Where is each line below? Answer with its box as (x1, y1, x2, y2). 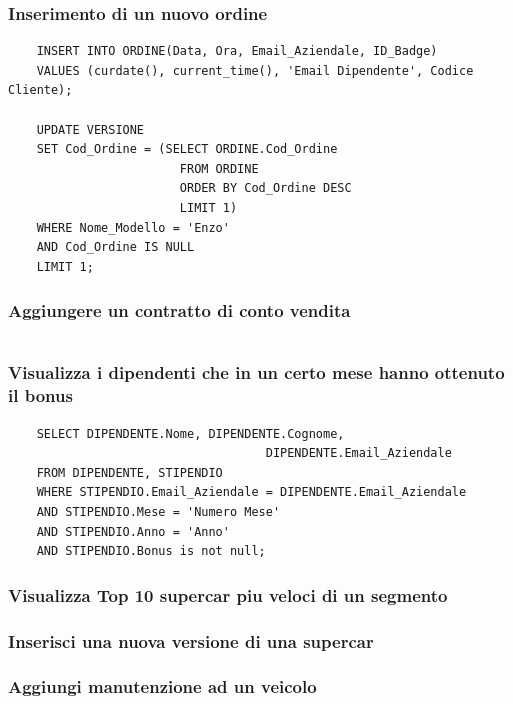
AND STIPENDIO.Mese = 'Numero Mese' (36, 505, 281, 520)
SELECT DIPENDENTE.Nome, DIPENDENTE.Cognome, (36, 426, 345, 441)
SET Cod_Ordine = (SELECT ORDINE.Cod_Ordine (36, 142, 338, 157)
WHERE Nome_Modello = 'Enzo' (36, 220, 230, 235)
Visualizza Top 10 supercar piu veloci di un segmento (8, 582, 448, 607)
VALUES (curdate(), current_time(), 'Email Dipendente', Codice (36, 63, 474, 78)
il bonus (8, 383, 73, 408)
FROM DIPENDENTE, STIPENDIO (36, 465, 223, 480)
